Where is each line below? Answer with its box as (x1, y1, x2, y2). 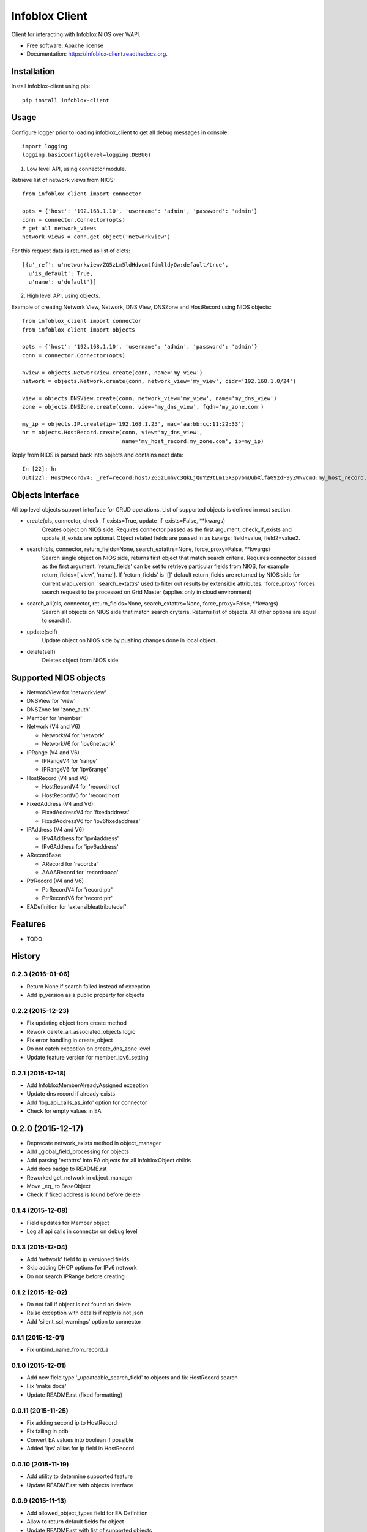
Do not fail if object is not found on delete (26, 1300, 132, 1308)
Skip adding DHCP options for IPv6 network (26, 1264, 137, 1272)
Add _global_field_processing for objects (26, 1148, 130, 1155)
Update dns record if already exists (26, 1090, 116, 1098)
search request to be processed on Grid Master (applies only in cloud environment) (42, 588, 252, 596)
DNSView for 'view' (26, 697, 76, 705)
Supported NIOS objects (11, 672, 106, 683)
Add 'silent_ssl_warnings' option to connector (26, 1318, 142, 1325)
